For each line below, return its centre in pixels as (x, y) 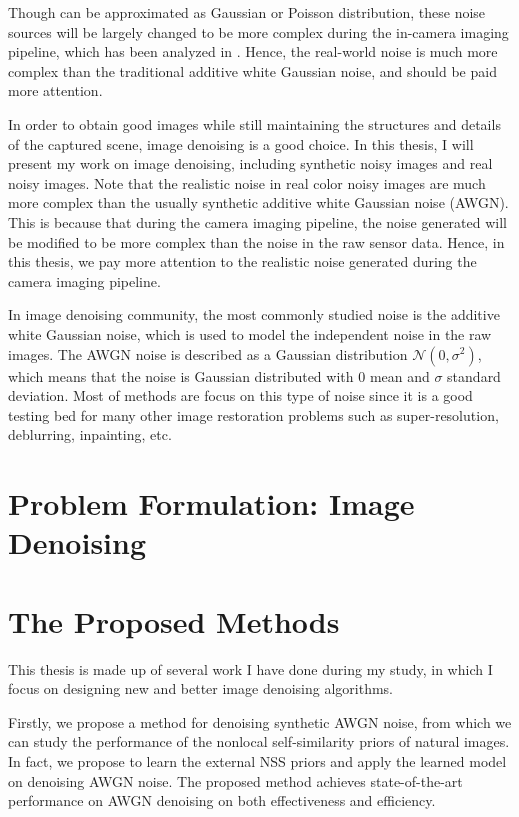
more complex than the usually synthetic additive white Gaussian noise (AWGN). (258, 202)
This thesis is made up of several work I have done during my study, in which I (250, 668)
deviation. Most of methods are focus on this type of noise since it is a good (240, 395)
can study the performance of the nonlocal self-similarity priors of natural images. (259, 741)
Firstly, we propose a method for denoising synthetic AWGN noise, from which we (260, 721)
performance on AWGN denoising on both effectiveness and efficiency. (222, 800)
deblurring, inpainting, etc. (90, 434)
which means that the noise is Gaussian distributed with (181, 375)
